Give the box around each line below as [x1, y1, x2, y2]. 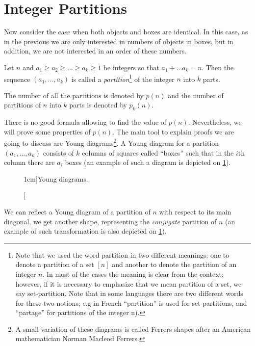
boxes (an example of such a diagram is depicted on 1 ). [65, 157, 231, 167]
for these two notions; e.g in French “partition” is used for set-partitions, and [15, 297, 247, 308]
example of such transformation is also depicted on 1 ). [4, 226, 167, 236]
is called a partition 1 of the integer [71, 72, 175, 84]
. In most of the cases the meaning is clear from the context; [42, 268, 224, 279]
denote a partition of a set [15, 259, 94, 269]
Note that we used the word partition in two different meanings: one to [15, 249, 229, 260]
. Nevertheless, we [188, 117, 242, 127]
